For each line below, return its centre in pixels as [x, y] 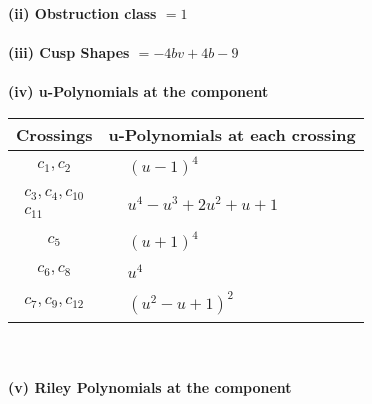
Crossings [54, 134]
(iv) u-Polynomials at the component [138, 91]
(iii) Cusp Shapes [69, 52]
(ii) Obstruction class [82, 13]
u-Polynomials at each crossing [232, 134]
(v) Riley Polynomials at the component [150, 387]
